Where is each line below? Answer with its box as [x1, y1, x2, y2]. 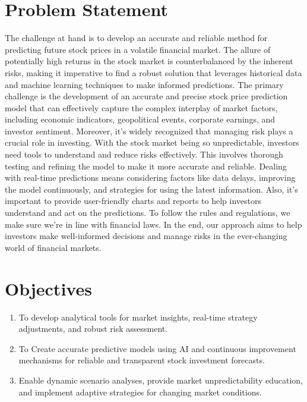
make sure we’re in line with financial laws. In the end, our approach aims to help [5, 218, 302, 230]
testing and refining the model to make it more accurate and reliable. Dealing [5, 159, 287, 172]
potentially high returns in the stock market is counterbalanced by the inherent [5, 55, 293, 67]
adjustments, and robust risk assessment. [18, 322, 168, 335]
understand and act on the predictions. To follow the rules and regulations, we [5, 206, 290, 219]
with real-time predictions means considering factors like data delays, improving [5, 171, 296, 184]
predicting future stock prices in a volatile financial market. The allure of [5, 43, 271, 55]
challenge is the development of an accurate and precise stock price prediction [5, 90, 288, 102]
